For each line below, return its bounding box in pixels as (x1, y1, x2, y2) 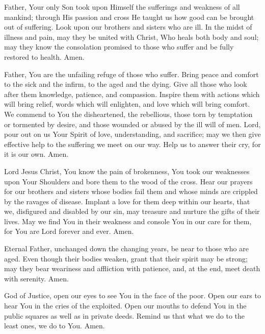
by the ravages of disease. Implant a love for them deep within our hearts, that (4, 196, 250, 206)
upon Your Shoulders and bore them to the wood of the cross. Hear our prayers (4, 176, 253, 186)
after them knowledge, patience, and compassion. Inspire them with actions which (4, 88, 260, 99)
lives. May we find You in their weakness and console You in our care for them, (4, 216, 252, 226)
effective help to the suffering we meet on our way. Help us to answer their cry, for (4, 138, 261, 149)
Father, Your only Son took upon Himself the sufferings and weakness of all (4, 2, 240, 12)
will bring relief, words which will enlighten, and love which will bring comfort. (4, 99, 250, 109)
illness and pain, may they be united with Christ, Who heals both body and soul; (4, 31, 259, 42)
